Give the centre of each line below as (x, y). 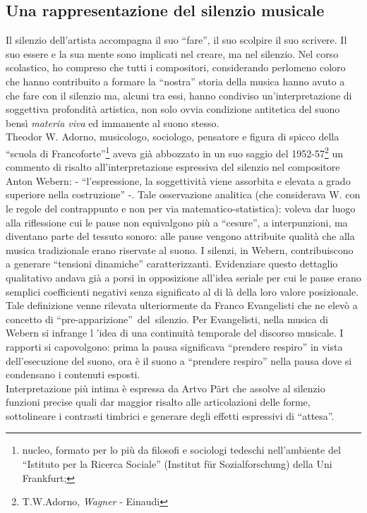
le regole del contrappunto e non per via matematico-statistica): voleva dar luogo (181, 208)
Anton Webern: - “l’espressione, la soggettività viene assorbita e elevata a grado (178, 180)
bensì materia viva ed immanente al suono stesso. (113, 122)
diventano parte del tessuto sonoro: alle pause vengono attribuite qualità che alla (180, 236)
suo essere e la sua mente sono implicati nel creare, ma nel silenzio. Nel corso (172, 53)
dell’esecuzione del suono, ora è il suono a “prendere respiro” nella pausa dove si (179, 360)
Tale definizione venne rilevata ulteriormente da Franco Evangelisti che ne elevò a (182, 305)
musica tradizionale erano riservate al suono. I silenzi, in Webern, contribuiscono (180, 249)
